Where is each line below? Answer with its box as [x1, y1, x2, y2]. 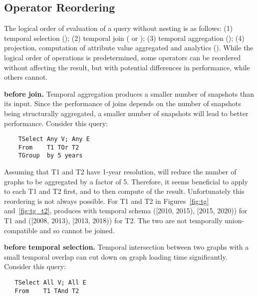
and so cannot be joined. [39, 225, 115, 235]
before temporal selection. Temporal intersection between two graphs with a [4, 242, 249, 252]
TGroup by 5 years [18, 152, 83, 159]
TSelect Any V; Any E [18, 136, 90, 143]
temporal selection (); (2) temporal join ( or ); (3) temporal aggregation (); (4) [4, 32, 245, 43]
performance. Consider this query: [4, 118, 108, 128]
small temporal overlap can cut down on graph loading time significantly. [4, 251, 228, 262]
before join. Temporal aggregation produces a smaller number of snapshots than [4, 88, 254, 99]
